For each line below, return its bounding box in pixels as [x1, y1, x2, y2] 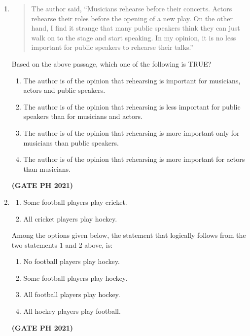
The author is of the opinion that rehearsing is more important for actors [23, 154, 245, 164]
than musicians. [23, 163, 71, 174]
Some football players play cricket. [23, 196, 127, 207]
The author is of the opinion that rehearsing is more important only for [23, 127, 240, 138]
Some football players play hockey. [23, 272, 128, 283]
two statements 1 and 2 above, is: [11, 239, 113, 250]
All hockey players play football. [23, 306, 121, 316]
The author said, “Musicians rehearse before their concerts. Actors [31, 3, 232, 13]
